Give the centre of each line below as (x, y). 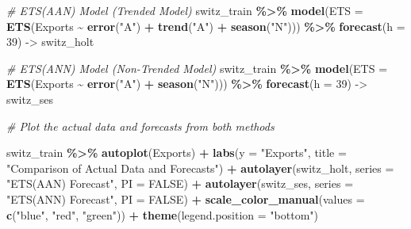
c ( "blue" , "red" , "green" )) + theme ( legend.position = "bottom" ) (163, 214)
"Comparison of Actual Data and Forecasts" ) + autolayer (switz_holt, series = (200, 168)
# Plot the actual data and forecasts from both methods (140, 126)
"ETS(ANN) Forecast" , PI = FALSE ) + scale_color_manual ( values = (186, 198)
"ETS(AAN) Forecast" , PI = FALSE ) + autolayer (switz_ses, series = (180, 183)
